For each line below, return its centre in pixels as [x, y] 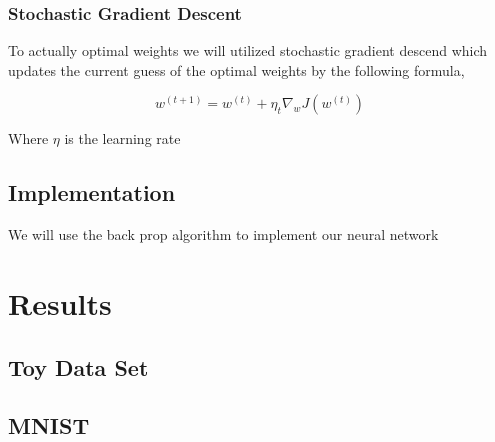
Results [60, 302]
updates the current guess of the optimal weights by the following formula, [236, 69]
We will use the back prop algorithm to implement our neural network [223, 234]
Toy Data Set [78, 366]
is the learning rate [122, 138]
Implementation [92, 192]
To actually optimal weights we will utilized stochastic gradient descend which [248, 50]
